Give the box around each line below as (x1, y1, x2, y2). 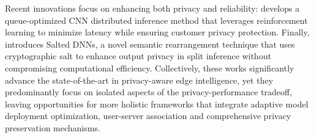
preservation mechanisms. (5, 121, 100, 134)
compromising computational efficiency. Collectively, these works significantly (5, 61, 294, 74)
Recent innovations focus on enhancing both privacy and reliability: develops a (5, 2, 300, 14)
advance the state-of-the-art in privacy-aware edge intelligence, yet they (5, 73, 274, 86)
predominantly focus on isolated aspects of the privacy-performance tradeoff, (5, 85, 293, 98)
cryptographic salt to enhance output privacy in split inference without (5, 49, 272, 62)
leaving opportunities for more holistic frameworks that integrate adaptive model (5, 97, 308, 110)
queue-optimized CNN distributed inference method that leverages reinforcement (5, 13, 308, 26)
